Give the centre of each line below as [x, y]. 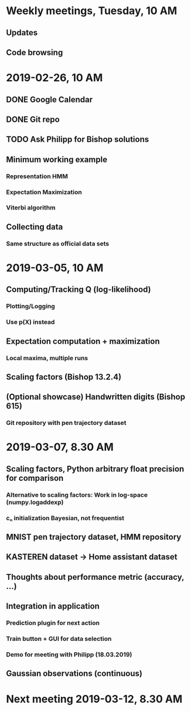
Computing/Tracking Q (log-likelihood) [79, 290]
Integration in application [53, 607]
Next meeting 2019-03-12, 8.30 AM [94, 699]
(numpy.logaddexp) [35, 502]
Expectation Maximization [44, 192]
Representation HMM [37, 176]
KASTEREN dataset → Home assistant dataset [92, 557]
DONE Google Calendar [50, 99]
